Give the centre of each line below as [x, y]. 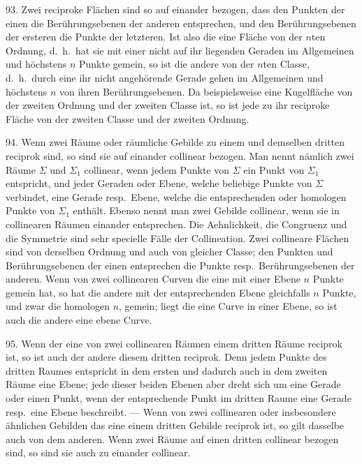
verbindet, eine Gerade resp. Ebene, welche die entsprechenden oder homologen [176, 196]
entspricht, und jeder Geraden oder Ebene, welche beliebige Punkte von [159, 183]
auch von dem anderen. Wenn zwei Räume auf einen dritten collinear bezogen [172, 439]
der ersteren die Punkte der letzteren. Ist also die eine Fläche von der [154, 37]
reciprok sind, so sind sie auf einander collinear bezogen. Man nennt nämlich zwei [180, 155]
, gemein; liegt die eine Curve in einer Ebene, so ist [228, 306]
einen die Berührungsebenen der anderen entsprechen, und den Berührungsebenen [181, 23]
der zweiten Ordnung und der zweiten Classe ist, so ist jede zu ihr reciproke [168, 105]
